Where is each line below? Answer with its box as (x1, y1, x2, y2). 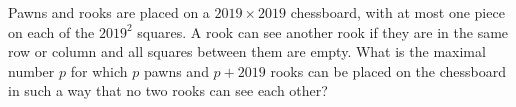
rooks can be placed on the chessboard (270, 60, 507, 81)
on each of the (8, 21, 95, 42)
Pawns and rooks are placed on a (8, 2, 210, 22)
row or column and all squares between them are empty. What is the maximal (8, 41, 486, 62)
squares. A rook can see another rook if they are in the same (137, 21, 509, 42)
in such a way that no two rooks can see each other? (8, 80, 328, 101)
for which (70, 60, 128, 81)
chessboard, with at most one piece (290, 2, 505, 22)
